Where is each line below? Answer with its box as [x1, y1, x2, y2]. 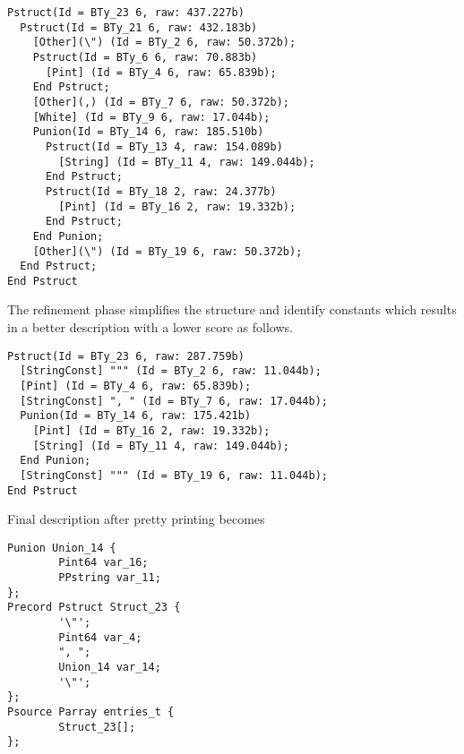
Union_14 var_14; [58, 661, 161, 674]
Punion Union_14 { [7, 541, 116, 554]
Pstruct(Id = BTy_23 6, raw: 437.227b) [7, 6, 245, 19]
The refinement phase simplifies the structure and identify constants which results [7, 300, 457, 319]
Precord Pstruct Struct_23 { [7, 601, 181, 614]
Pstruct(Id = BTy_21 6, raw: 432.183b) [20, 21, 258, 34]
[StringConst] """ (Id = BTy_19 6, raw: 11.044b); [20, 468, 328, 482]
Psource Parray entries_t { [7, 706, 175, 719]
